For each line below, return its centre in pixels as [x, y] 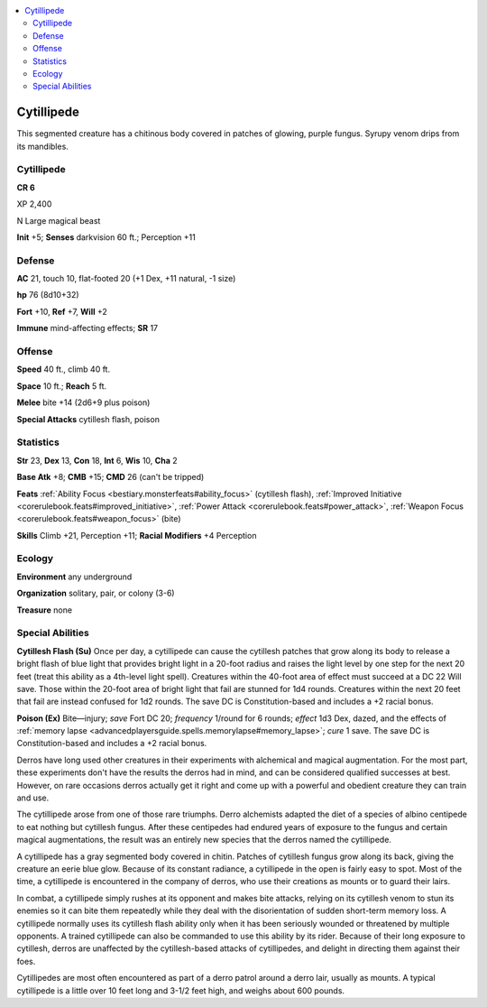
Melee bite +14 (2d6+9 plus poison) [83, 402]
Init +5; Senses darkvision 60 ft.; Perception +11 [106, 237]
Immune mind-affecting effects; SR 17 [87, 328]
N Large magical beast [59, 220]
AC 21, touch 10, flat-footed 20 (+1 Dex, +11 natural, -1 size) [126, 279]
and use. [33, 798]
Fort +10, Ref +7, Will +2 [62, 311]
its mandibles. [43, 146]
